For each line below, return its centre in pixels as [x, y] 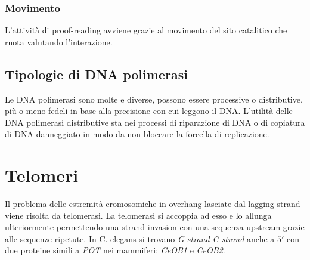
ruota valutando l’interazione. [59, 41]
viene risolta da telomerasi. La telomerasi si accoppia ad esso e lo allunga [138, 215]
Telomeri [42, 175]
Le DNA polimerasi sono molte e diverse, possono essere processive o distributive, [154, 99]
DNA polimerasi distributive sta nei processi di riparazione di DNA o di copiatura [155, 122]
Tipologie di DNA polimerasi [96, 74]
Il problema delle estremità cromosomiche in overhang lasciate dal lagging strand [153, 204]
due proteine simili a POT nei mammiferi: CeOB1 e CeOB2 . [115, 250]
